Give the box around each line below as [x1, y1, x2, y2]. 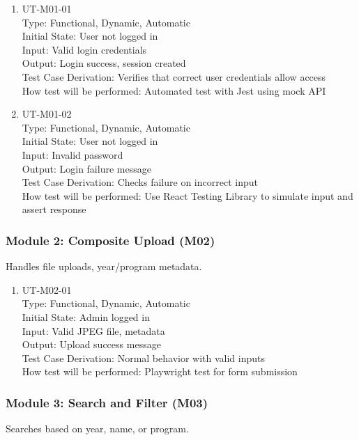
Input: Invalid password [22, 147, 123, 162]
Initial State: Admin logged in [22, 309, 150, 324]
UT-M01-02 [22, 107, 72, 121]
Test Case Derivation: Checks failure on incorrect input [22, 175, 258, 189]
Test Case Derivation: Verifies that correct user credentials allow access [22, 69, 326, 84]
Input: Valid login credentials [22, 42, 147, 56]
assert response [22, 202, 86, 217]
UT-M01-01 [22, 1, 72, 15]
